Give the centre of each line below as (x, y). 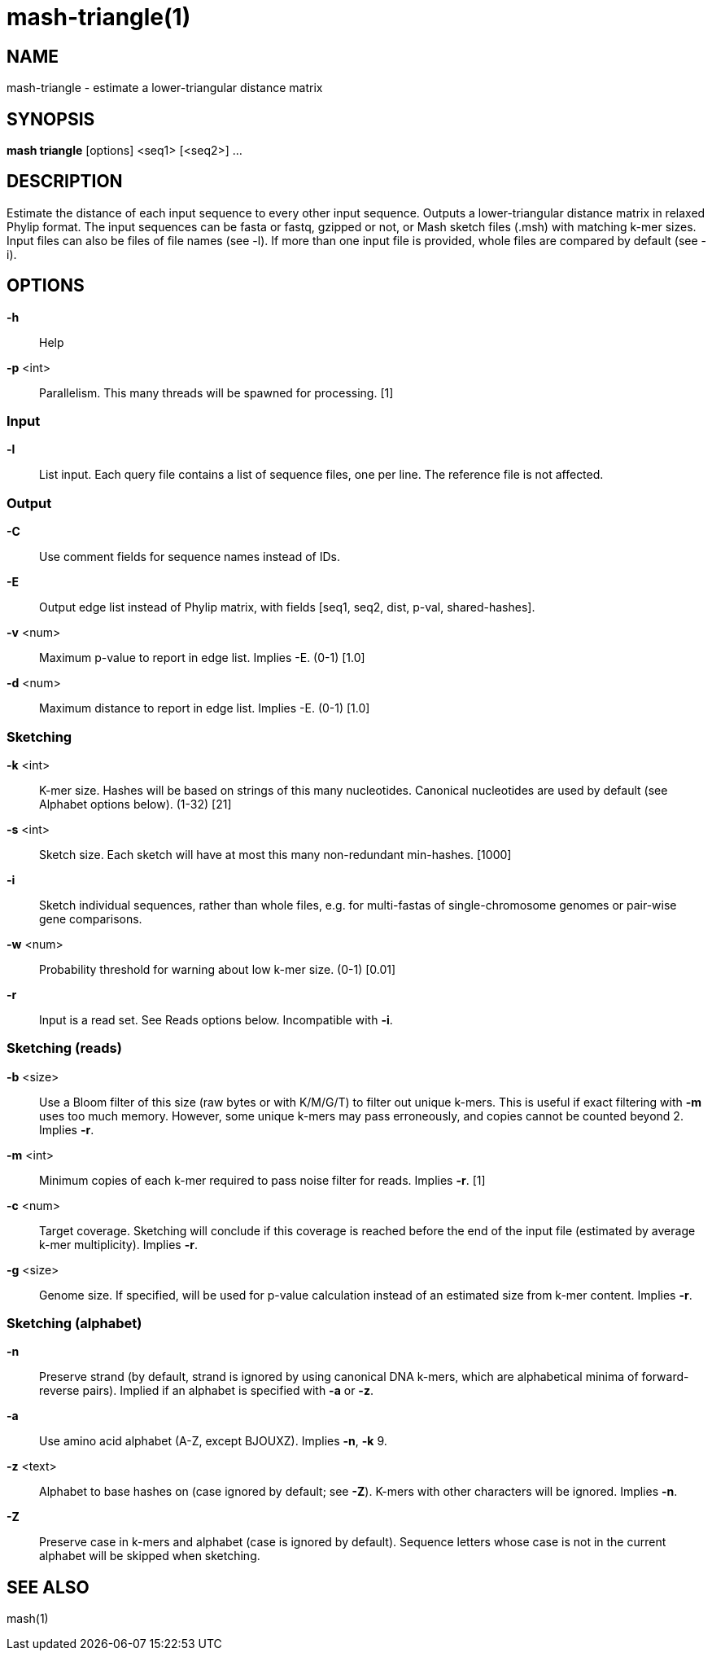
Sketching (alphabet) (74, 1324)
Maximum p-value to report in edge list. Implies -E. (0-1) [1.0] (202, 658)
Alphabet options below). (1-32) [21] (135, 804)
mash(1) (28, 1619)
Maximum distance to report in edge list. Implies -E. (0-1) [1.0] (205, 708)
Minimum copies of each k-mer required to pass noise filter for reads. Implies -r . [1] (262, 1180)
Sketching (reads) (64, 1048)
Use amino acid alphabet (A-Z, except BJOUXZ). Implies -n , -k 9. (213, 1441)
